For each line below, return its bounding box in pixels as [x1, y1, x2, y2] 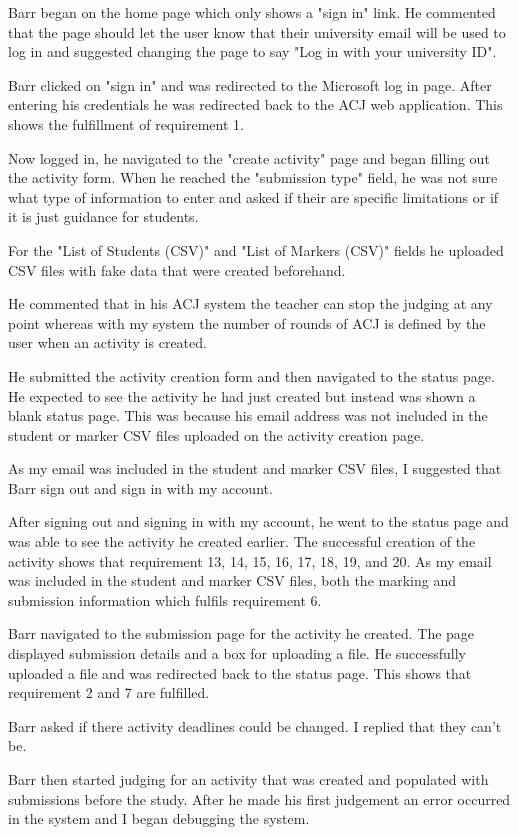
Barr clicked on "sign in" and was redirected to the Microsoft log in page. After [8, 74, 492, 95]
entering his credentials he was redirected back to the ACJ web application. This [8, 94, 503, 115]
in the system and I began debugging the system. [8, 808, 310, 829]
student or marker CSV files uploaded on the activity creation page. [8, 424, 425, 445]
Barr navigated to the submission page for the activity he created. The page [8, 623, 475, 644]
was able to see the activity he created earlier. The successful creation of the [8, 531, 476, 552]
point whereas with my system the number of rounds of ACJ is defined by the [8, 312, 486, 333]
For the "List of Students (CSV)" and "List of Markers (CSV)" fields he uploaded [8, 239, 504, 260]
